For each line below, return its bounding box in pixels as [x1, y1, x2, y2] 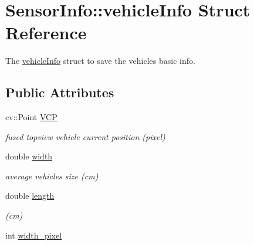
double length [5, 189, 55, 202]
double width [5, 150, 53, 162]
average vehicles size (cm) [5, 169, 99, 182]
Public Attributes [5, 83, 114, 101]
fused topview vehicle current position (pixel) [5, 130, 165, 142]
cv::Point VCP [5, 111, 57, 123]
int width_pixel [5, 229, 62, 241]
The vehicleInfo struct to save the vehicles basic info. [5, 55, 195, 67]
